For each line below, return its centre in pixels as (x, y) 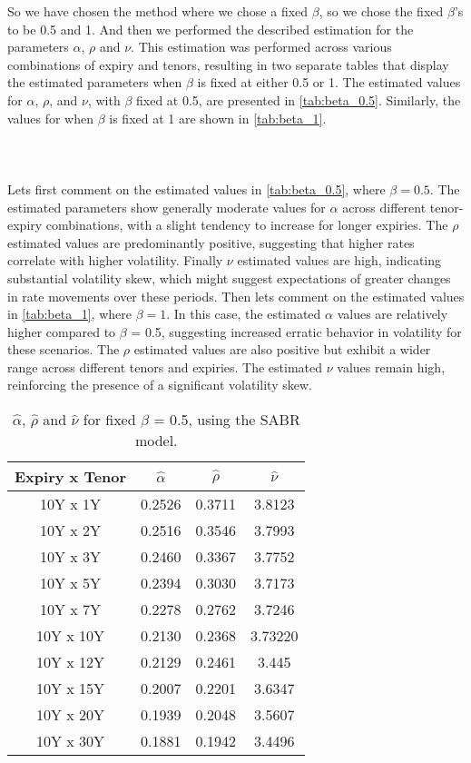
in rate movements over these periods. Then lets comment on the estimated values (236, 296)
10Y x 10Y (71, 636)
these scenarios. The (64, 349)
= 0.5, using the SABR (227, 420)
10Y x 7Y (71, 609)
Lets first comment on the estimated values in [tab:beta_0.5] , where (196, 188)
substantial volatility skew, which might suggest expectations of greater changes (229, 277)
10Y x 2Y (71, 530)
